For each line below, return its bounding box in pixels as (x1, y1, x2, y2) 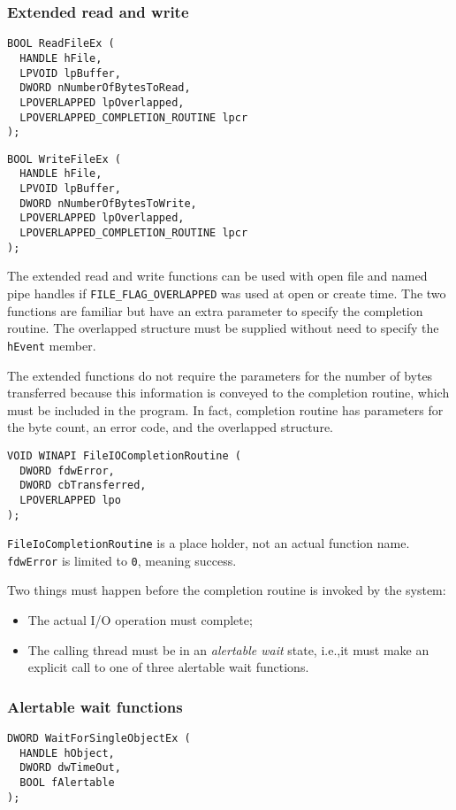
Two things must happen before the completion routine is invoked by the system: (7, 581, 446, 599)
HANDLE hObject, (19, 746, 115, 760)
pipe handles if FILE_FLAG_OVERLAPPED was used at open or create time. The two (7, 284, 446, 302)
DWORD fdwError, (19, 464, 115, 477)
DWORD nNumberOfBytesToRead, (19, 81, 191, 95)
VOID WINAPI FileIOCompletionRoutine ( (7, 449, 241, 462)
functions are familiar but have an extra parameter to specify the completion (7, 301, 423, 320)
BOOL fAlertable (19, 776, 115, 790)
